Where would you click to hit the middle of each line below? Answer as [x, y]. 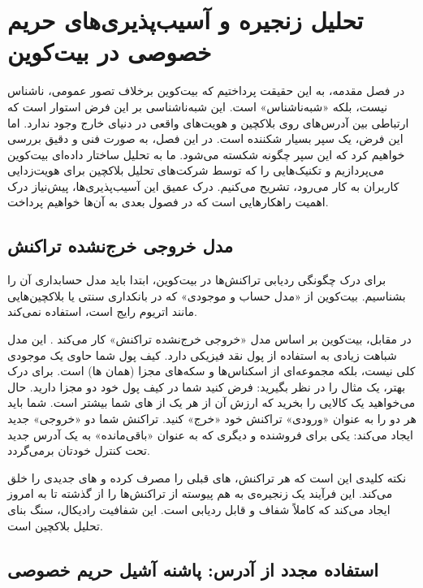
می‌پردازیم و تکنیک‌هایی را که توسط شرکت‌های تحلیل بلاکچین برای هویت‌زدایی [196, 170]
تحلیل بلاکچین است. [55, 525]
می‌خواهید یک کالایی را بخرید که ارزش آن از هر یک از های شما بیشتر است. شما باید [211, 402]
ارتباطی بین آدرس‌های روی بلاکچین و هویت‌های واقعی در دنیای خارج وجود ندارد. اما [208, 122]
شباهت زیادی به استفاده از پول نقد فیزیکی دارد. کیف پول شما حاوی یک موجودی [202, 355]
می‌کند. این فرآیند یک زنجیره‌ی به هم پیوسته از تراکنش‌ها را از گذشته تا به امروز [200, 493]
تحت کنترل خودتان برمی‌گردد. [79, 450]
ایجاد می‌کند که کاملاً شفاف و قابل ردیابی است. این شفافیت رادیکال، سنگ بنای [199, 509]
